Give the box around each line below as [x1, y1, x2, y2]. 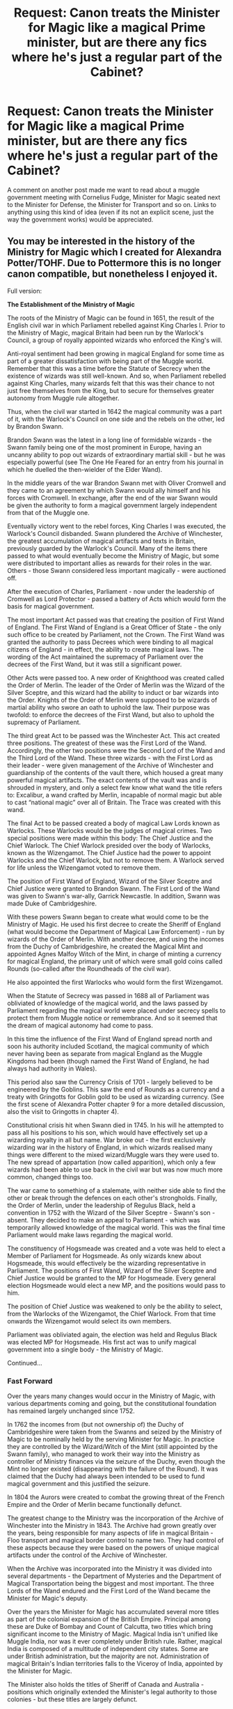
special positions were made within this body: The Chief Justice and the [7, 834, 214, 842]
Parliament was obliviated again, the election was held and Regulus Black [7, 1330, 218, 1339]
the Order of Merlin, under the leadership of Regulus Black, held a [7, 1201, 196, 1209]
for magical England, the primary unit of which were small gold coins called [7, 957, 223, 965]
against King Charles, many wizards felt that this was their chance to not [7, 378, 215, 388]
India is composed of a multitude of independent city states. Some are [7, 1645, 209, 1653]
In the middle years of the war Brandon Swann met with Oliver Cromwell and [7, 479, 226, 487]
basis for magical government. [7, 601, 95, 611]
